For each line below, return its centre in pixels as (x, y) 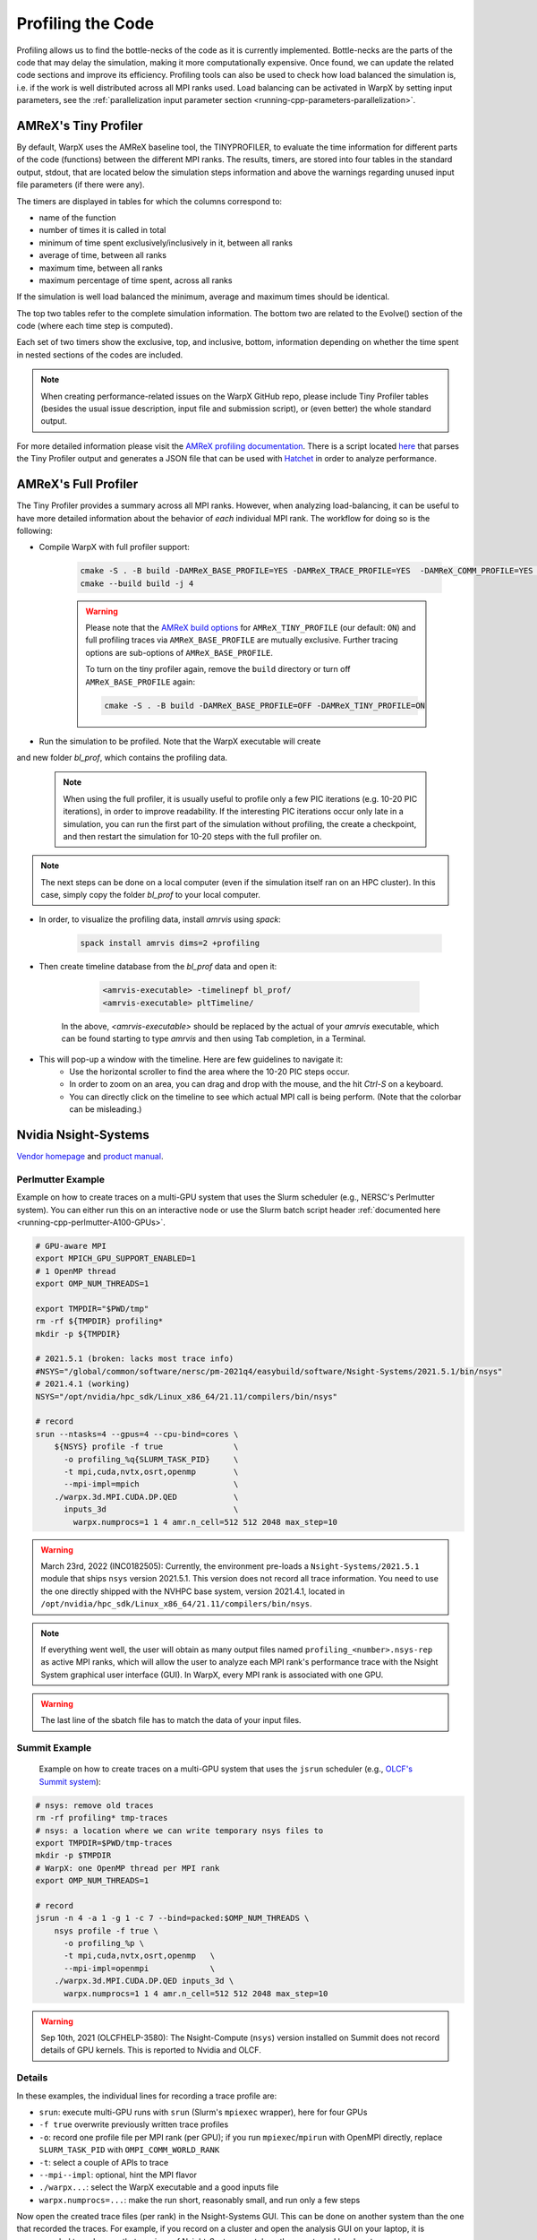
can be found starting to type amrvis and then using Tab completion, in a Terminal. (214, 1038)
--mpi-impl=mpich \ (151, 1484)
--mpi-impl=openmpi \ (139, 1968)
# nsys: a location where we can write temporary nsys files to (179, 1831)
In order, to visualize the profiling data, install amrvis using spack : (160, 919)
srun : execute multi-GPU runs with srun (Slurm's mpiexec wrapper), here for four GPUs (203, 2112)
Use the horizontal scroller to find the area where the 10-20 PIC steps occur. (210, 1072)
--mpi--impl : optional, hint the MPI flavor (118, 2175)
